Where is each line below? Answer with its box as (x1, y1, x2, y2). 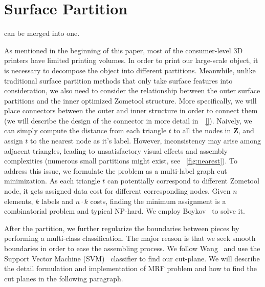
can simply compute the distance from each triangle (4, 125, 167, 136)
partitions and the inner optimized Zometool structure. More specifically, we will (4, 95, 257, 106)
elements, (4, 195, 33, 206)
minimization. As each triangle (4, 175, 100, 186)
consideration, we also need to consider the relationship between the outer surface (4, 85, 260, 96)
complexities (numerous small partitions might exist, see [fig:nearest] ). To (4, 155, 238, 166)
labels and (41, 195, 74, 206)
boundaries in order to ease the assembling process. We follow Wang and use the (4, 243, 260, 253)
